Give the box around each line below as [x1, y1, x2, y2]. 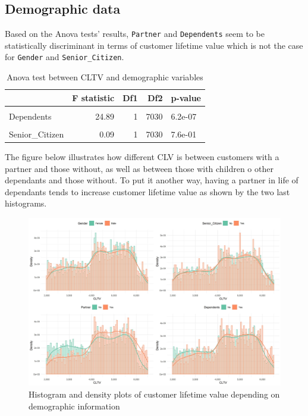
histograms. [5, 197, 47, 209]
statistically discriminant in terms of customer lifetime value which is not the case [5, 39, 303, 51]
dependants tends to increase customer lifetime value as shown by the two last [5, 185, 290, 198]
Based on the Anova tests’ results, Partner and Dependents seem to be [5, 27, 265, 40]
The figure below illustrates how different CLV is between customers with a [5, 150, 279, 162]
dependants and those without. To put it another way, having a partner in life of [5, 174, 298, 186]
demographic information [29, 399, 120, 412]
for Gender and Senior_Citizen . [5, 51, 124, 63]
